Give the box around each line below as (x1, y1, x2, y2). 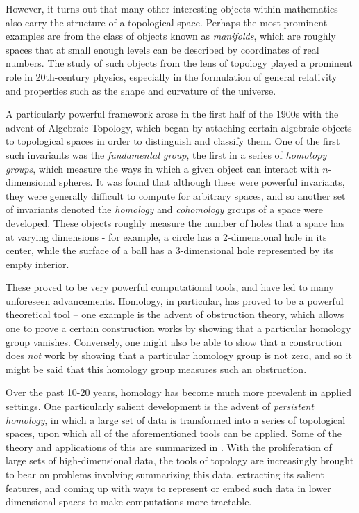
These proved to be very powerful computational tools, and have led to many (6, 280, 334, 294)
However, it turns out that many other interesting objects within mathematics (6, 1, 338, 15)
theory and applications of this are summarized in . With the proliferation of (6, 439, 332, 454)
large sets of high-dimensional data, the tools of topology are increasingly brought (6, 453, 354, 468)
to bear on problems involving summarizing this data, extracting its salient (6, 467, 325, 481)
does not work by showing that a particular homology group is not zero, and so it (6, 348, 352, 363)
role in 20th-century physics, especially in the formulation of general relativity (6, 69, 337, 84)
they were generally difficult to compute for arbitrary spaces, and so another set (6, 188, 346, 203)
